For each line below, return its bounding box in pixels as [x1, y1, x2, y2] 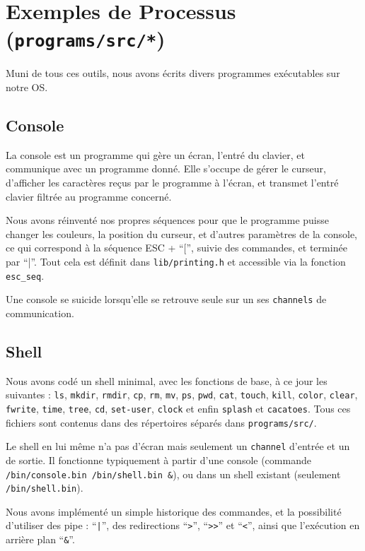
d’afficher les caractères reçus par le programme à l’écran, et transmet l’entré [6, 175, 339, 190]
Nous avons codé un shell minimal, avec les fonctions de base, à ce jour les [6, 373, 328, 388]
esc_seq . [6, 268, 45, 283]
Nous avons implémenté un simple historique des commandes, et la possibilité [6, 504, 342, 519]
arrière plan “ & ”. [6, 532, 75, 547]
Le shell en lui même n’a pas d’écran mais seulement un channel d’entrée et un [6, 439, 350, 454]
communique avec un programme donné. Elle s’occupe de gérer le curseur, [6, 161, 326, 176]
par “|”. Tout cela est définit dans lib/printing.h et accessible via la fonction [6, 254, 346, 268]
